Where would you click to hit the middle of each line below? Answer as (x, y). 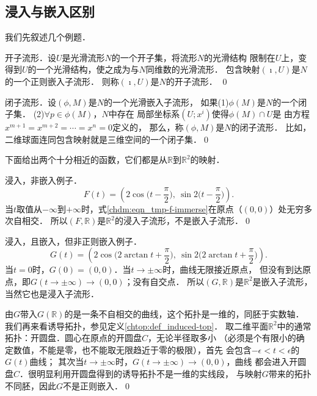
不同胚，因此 (31, 385)
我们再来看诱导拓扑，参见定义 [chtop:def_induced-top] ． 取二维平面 (137, 326)
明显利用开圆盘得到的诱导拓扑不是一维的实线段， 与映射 (149, 374)
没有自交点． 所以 (169, 281)
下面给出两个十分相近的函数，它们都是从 (86, 160)
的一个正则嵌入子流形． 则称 (62, 81)
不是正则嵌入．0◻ (97, 385)
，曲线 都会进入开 (262, 362)
